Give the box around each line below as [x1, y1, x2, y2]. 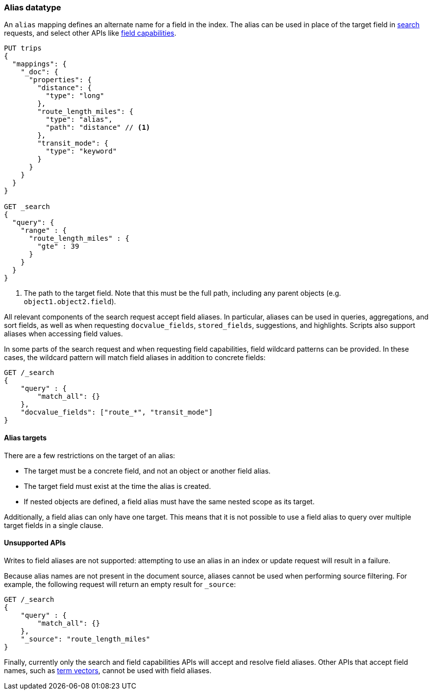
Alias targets [4, 433, 47, 442]
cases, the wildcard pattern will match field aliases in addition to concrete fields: [4, 353, 266, 362]
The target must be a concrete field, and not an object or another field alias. [24, 466, 271, 475]
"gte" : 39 [37, 242, 79, 251]
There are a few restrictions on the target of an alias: [4, 451, 175, 460]
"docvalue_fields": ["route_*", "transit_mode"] [20, 408, 213, 417]
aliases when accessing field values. [4, 329, 123, 338]
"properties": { [29, 76, 92, 84]
